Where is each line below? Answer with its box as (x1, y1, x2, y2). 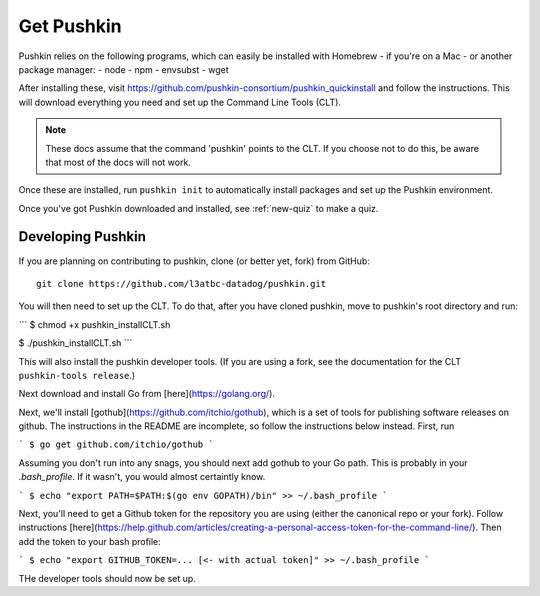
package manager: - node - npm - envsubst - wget (18, 63, 229, 75)
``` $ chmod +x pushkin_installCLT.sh (18, 318, 171, 330)
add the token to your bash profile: (18, 535, 162, 547)
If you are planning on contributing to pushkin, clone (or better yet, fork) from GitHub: (18, 255, 370, 267)
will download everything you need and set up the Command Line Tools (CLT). (18, 96, 342, 108)
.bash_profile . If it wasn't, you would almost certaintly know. (18, 471, 266, 483)
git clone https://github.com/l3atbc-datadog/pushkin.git (36, 278, 327, 289)
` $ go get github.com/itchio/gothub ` (18, 439, 214, 450)
